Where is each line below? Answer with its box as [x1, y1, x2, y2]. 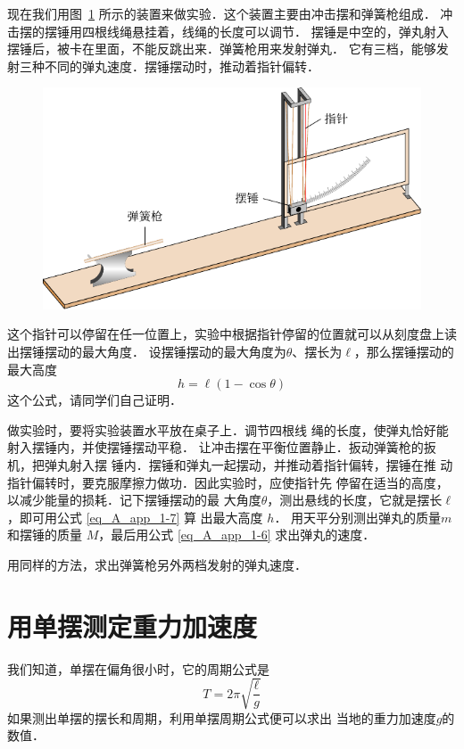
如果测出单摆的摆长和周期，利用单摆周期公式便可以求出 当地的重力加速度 [7, 708, 436, 727]
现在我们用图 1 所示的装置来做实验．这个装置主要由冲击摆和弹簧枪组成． [7, 4, 436, 22]
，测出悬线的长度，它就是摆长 [267, 490, 443, 509]
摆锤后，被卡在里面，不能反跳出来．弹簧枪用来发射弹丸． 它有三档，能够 [7, 39, 436, 58]
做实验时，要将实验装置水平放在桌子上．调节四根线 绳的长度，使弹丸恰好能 [7, 420, 449, 439]
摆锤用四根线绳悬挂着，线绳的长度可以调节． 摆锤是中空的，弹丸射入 [44, 21, 449, 40]
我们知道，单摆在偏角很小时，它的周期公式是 [7, 659, 269, 678]
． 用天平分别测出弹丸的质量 [274, 507, 442, 526]
